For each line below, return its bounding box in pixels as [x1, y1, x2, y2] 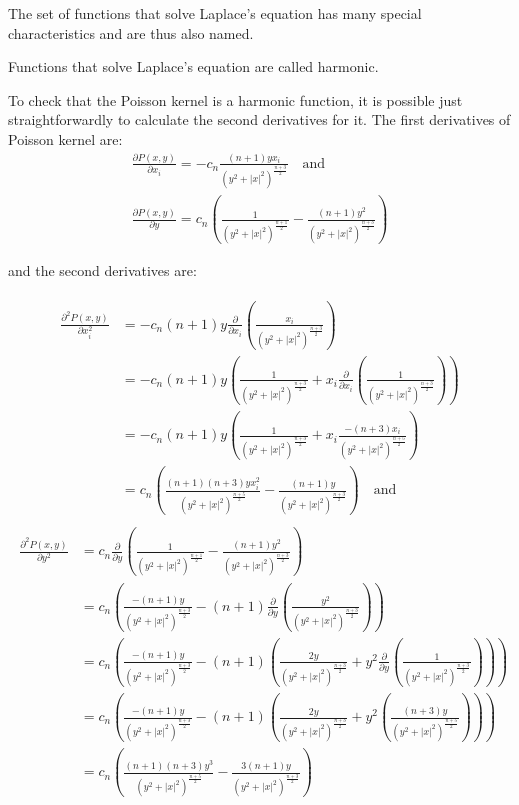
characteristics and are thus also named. [8, 22, 254, 43]
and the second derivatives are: [8, 260, 197, 281]
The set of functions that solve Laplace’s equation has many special [8, 3, 422, 23]
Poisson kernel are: [8, 128, 123, 149]
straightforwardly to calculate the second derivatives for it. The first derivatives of [8, 109, 511, 130]
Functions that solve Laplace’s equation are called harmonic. [8, 56, 379, 77]
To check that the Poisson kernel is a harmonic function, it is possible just [8, 89, 463, 110]
